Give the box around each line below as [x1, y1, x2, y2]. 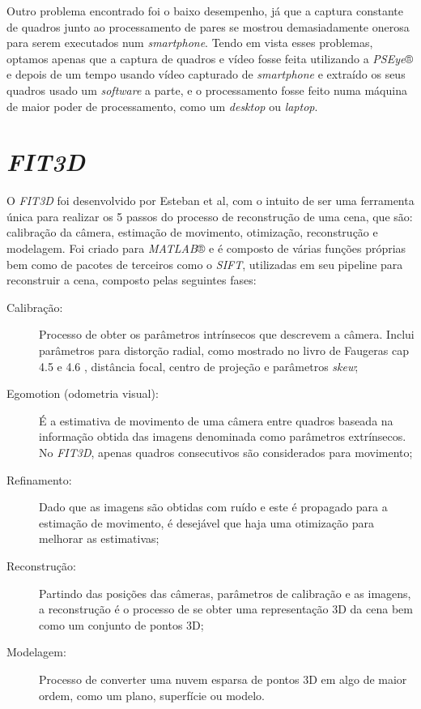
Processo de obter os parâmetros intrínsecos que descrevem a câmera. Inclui [39, 326, 415, 343]
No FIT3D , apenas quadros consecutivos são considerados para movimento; [39, 444, 413, 460]
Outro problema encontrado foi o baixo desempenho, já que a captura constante [6, 2, 403, 19]
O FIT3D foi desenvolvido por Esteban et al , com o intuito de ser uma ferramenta [6, 192, 415, 209]
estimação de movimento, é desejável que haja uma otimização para [39, 514, 374, 531]
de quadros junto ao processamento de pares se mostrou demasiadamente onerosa [6, 18, 410, 35]
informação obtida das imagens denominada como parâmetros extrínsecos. [39, 428, 406, 445]
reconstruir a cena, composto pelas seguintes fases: [6, 271, 257, 288]
